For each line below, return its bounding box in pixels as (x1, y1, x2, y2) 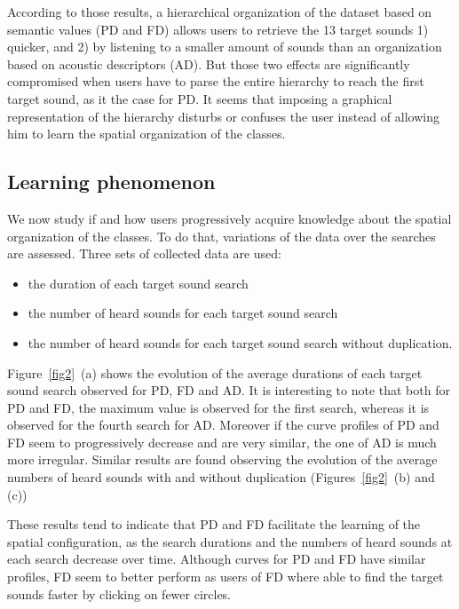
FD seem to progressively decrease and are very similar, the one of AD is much (7, 432, 437, 451)
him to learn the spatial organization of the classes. (7, 124, 286, 143)
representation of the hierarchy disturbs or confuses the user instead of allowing (7, 107, 439, 125)
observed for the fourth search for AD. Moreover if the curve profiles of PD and (7, 415, 439, 434)
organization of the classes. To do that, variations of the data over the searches (7, 226, 436, 245)
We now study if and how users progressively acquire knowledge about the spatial (7, 209, 452, 227)
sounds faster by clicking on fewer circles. (7, 584, 232, 603)
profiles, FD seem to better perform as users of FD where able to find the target (7, 567, 444, 586)
